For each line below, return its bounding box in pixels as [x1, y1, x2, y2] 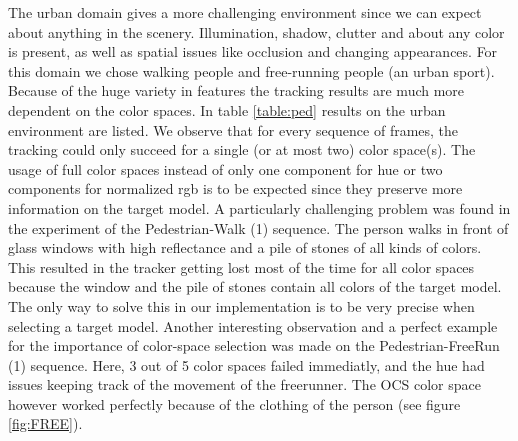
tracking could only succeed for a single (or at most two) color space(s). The [8, 139, 476, 160]
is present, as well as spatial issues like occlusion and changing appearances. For [8, 41, 498, 62]
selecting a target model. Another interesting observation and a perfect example [8, 315, 498, 336]
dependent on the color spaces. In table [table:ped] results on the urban [8, 99, 446, 120]
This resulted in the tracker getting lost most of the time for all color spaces [8, 256, 475, 277]
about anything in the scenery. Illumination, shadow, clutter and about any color [8, 21, 505, 42]
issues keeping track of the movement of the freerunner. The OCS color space [8, 374, 481, 395]
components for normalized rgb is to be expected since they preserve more [8, 178, 463, 199]
